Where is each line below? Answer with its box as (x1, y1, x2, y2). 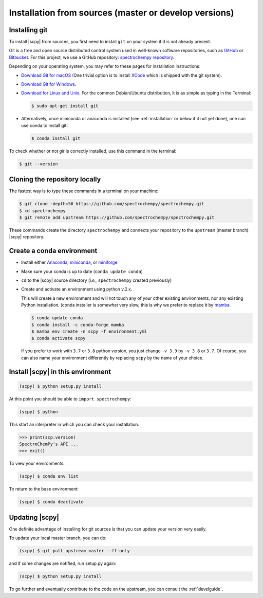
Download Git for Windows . (21, 81, 76, 87)
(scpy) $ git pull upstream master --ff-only (19, 548, 130, 554)
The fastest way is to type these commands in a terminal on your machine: (9, 188, 159, 194)
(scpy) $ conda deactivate (19, 499, 84, 505)
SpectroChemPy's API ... (19, 441, 79, 447)
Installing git (9, 26, 48, 34)
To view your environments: (9, 460, 65, 467)
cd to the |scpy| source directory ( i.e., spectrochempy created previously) (21, 277, 172, 283)
